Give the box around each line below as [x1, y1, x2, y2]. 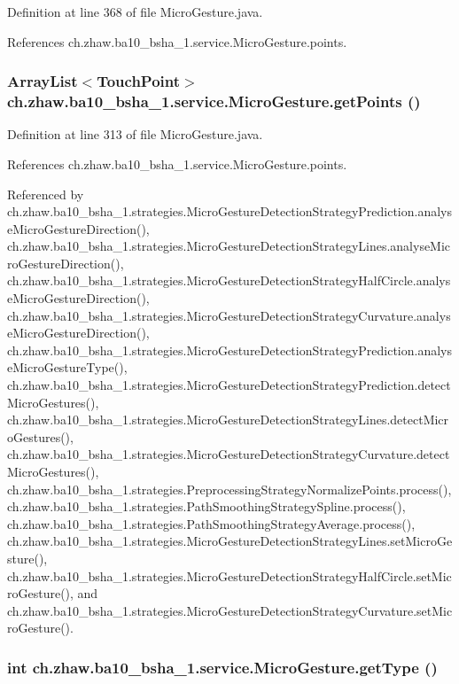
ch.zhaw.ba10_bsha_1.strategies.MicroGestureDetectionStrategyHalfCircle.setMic [7, 566, 452, 585]
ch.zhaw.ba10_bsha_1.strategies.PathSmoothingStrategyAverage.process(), [7, 514, 416, 532]
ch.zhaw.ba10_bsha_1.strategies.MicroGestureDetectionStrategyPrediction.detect [7, 376, 451, 394]
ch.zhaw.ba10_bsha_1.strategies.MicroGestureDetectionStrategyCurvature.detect [7, 445, 450, 463]
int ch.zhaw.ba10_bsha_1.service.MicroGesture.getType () [7, 656, 438, 678]
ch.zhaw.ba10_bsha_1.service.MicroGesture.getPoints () [7, 90, 421, 113]
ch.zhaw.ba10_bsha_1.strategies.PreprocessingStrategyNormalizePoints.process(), [7, 479, 452, 498]
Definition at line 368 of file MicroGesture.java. [7, 3, 263, 20]
